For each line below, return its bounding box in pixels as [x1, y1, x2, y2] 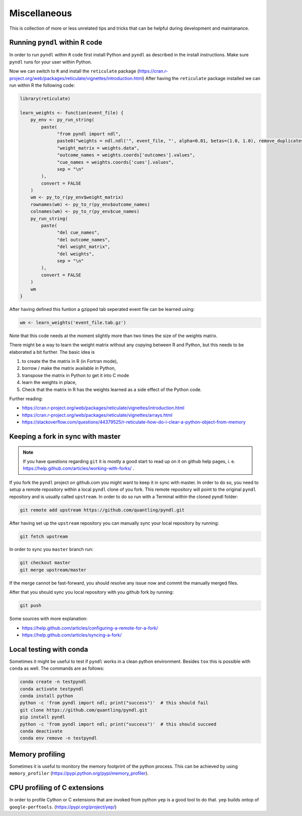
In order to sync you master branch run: [9, 546, 94, 552]
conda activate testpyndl [20, 686, 84, 692]
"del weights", [57, 251, 95, 257]
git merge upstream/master [20, 567, 87, 573]
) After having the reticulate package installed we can [142, 75, 261, 81]
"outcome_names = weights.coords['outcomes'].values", [57, 152, 195, 158]
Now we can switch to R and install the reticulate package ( [9, 68, 139, 74]
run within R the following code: [9, 82, 75, 88]
